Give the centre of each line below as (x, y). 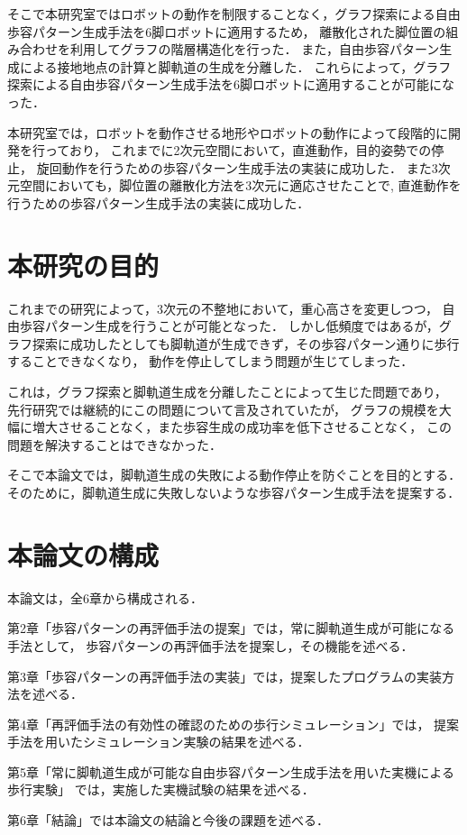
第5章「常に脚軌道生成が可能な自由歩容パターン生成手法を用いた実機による (231, 771)
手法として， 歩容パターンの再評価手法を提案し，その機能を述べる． (211, 645)
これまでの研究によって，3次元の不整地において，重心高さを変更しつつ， (223, 308)
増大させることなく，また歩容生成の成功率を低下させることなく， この (242, 427)
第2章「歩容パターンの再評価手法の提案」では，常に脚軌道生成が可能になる (231, 628)
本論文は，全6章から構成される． (105, 597)
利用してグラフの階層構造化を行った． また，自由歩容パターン (255, 49)
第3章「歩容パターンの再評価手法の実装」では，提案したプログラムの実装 (224, 676)
